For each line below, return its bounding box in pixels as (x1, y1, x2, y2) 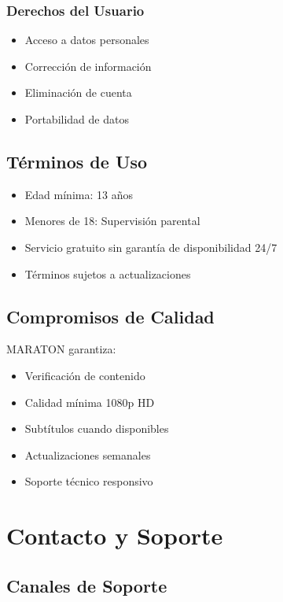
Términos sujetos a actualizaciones (24, 265, 191, 282)
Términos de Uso (6, 149, 148, 173)
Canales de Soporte (6, 573, 167, 597)
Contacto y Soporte (6, 519, 223, 552)
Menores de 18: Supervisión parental (24, 212, 200, 229)
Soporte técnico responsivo (24, 473, 153, 489)
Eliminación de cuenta (24, 84, 132, 101)
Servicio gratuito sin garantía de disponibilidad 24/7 (24, 238, 277, 255)
